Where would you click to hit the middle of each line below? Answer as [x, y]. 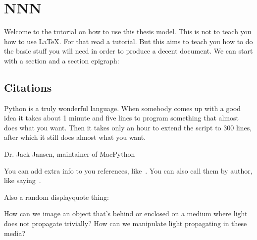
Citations [28, 87]
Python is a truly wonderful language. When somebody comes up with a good [123, 108]
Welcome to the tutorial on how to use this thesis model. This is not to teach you [128, 31]
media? [15, 233]
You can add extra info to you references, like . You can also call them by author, [128, 170]
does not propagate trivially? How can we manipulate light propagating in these [126, 223]
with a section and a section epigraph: [62, 60]
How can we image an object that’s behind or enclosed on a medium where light [126, 213]
